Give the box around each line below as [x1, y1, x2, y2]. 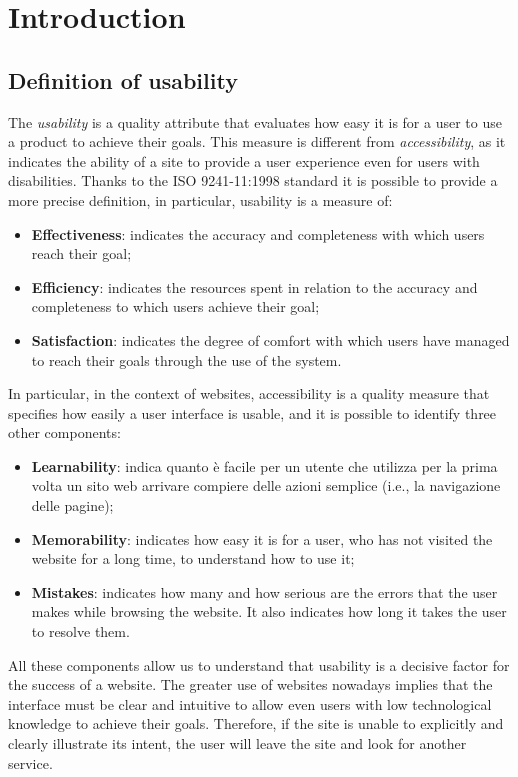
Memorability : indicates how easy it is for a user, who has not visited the [31, 528, 493, 549]
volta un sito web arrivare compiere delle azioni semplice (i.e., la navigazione [31, 475, 501, 496]
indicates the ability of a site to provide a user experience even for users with [8, 150, 480, 171]
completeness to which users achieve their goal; [31, 296, 320, 317]
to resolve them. [31, 621, 130, 642]
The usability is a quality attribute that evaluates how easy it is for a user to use [8, 111, 502, 132]
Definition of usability [8, 64, 238, 95]
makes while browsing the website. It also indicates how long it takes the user [31, 601, 507, 622]
